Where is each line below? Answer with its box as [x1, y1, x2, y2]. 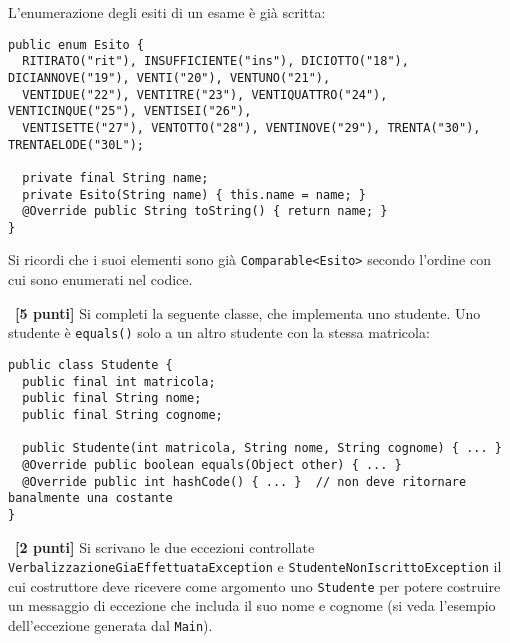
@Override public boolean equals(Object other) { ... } [22, 457, 402, 472]
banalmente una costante [8, 491, 173, 506]
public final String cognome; [22, 407, 223, 422]
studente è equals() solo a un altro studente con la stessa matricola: [8, 322, 430, 343]
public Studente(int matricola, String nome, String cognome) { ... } [22, 441, 502, 456]
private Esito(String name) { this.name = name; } [22, 187, 366, 202]
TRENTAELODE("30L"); [8, 137, 145, 152]
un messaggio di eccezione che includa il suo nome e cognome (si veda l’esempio [8, 595, 496, 616]
